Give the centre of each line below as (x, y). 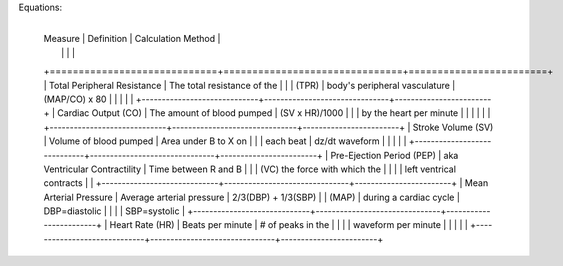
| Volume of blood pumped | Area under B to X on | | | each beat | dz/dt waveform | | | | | (225, 141)
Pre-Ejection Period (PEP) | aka (394, 155)
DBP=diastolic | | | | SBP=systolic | (114, 211)
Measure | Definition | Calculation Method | (132, 39)
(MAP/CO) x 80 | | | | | (88, 99)
